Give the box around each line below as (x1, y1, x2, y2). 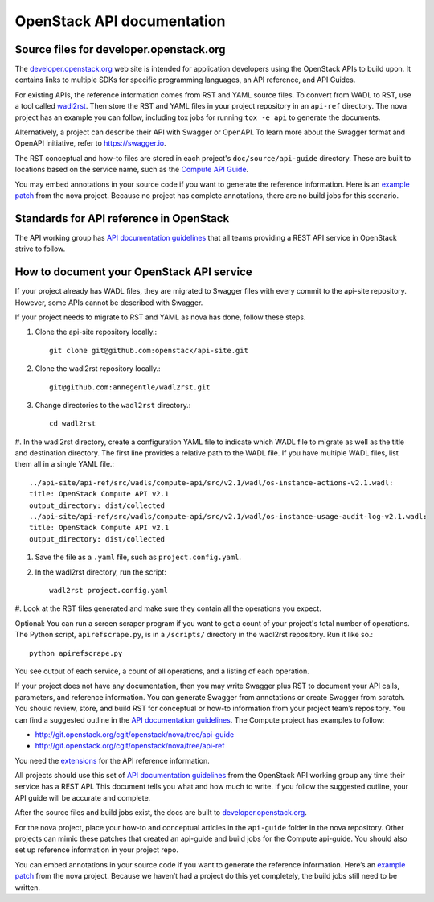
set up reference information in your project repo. (14, 845, 178, 855)
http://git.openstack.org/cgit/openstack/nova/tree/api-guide (35, 729, 235, 739)
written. (14, 882, 40, 892)
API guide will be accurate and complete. (14, 793, 151, 802)
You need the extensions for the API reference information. (14, 756, 210, 765)
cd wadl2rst (49, 419, 96, 428)
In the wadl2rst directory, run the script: (35, 567, 166, 577)
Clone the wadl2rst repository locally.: (35, 364, 161, 373)
